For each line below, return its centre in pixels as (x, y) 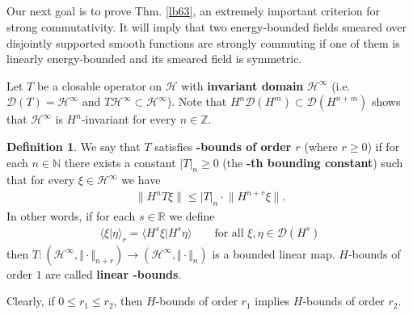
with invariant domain (242, 85)
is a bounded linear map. (274, 253)
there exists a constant (120, 162)
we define (192, 216)
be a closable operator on (99, 85)
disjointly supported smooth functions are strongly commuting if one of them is (203, 42)
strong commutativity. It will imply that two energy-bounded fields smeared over (207, 26)
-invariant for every (129, 119)
